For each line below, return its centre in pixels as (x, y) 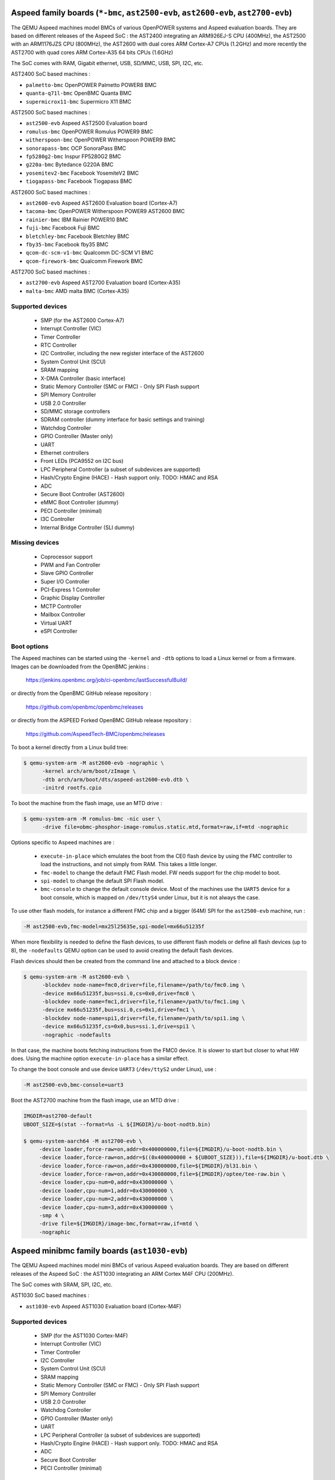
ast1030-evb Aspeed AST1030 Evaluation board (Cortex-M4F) (104, 1306)
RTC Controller (59, 345)
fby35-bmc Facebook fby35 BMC (67, 244)
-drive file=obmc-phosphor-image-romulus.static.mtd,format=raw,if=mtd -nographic (166, 827)
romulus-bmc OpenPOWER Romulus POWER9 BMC (89, 131)
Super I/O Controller (65, 581)
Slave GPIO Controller (67, 573)
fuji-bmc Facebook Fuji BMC (63, 228)
